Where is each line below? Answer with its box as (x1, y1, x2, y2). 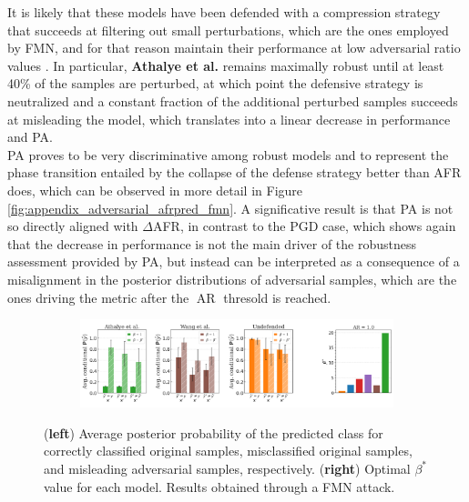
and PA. (7, 127, 53, 146)
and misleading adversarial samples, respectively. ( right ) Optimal (44, 458, 411, 477)
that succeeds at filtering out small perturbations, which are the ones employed (7, 20, 449, 39)
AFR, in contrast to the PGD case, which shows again (152, 216, 456, 236)
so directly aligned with (7, 216, 138, 236)
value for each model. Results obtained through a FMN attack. (44, 477, 395, 496)
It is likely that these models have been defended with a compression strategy (7, 3, 441, 21)
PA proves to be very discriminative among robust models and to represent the (7, 145, 449, 164)
